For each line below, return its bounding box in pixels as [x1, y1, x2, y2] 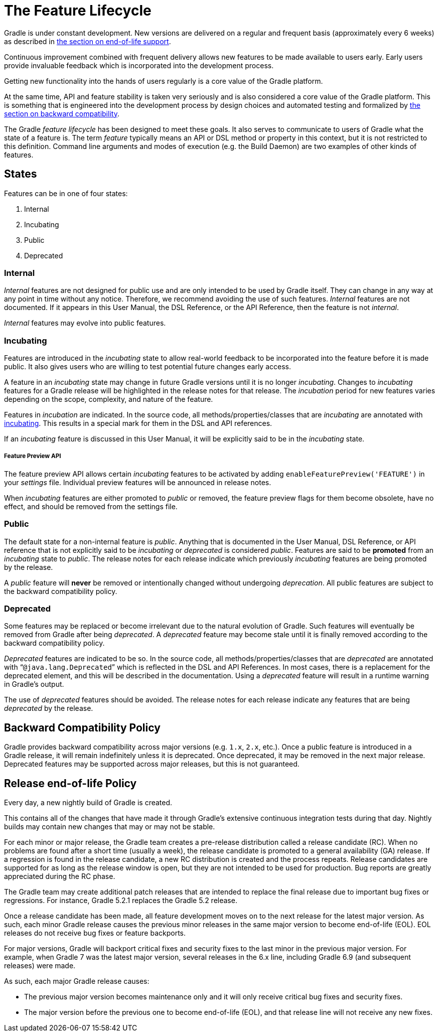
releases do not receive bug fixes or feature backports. [4, 929, 186, 938]
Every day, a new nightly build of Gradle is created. [4, 798, 173, 807]
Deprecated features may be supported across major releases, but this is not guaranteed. [4, 760, 300, 769]
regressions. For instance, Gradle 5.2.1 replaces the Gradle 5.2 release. [4, 896, 237, 905]
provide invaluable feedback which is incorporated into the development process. [4, 61, 274, 70]
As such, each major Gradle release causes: [4, 977, 150, 986]
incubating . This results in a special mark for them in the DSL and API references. [4, 419, 272, 428]
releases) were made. [4, 961, 76, 970]
